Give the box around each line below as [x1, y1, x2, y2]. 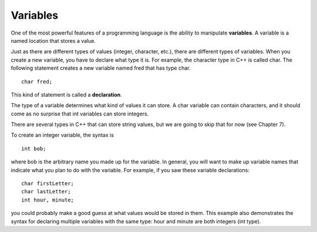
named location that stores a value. [11, 37, 96, 44]
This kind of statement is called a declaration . [11, 91, 123, 98]
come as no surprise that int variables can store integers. [11, 110, 149, 117]
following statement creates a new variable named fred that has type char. [11, 64, 191, 71]
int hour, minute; [21, 196, 75, 203]
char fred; [21, 78, 53, 85]
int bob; [21, 145, 46, 152]
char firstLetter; [21, 180, 75, 187]
